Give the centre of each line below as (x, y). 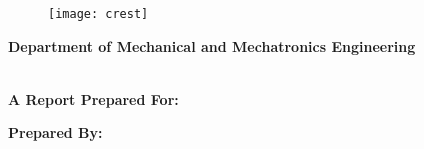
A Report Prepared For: (93, 98)
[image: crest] (98, 14)
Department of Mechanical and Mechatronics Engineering (212, 45)
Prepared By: (55, 132)
